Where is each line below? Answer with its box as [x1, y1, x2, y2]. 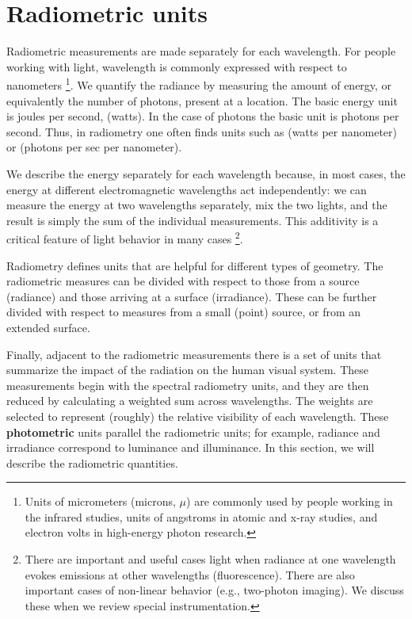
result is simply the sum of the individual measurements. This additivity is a [6, 212, 379, 228]
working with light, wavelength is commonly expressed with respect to [6, 58, 347, 75]
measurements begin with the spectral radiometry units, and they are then [6, 376, 369, 393]
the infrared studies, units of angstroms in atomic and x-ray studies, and [25, 508, 378, 525]
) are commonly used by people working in [186, 493, 393, 510]
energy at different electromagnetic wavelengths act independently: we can [6, 181, 367, 197]
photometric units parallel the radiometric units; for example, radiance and [6, 423, 380, 440]
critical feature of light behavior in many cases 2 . [6, 228, 243, 246]
